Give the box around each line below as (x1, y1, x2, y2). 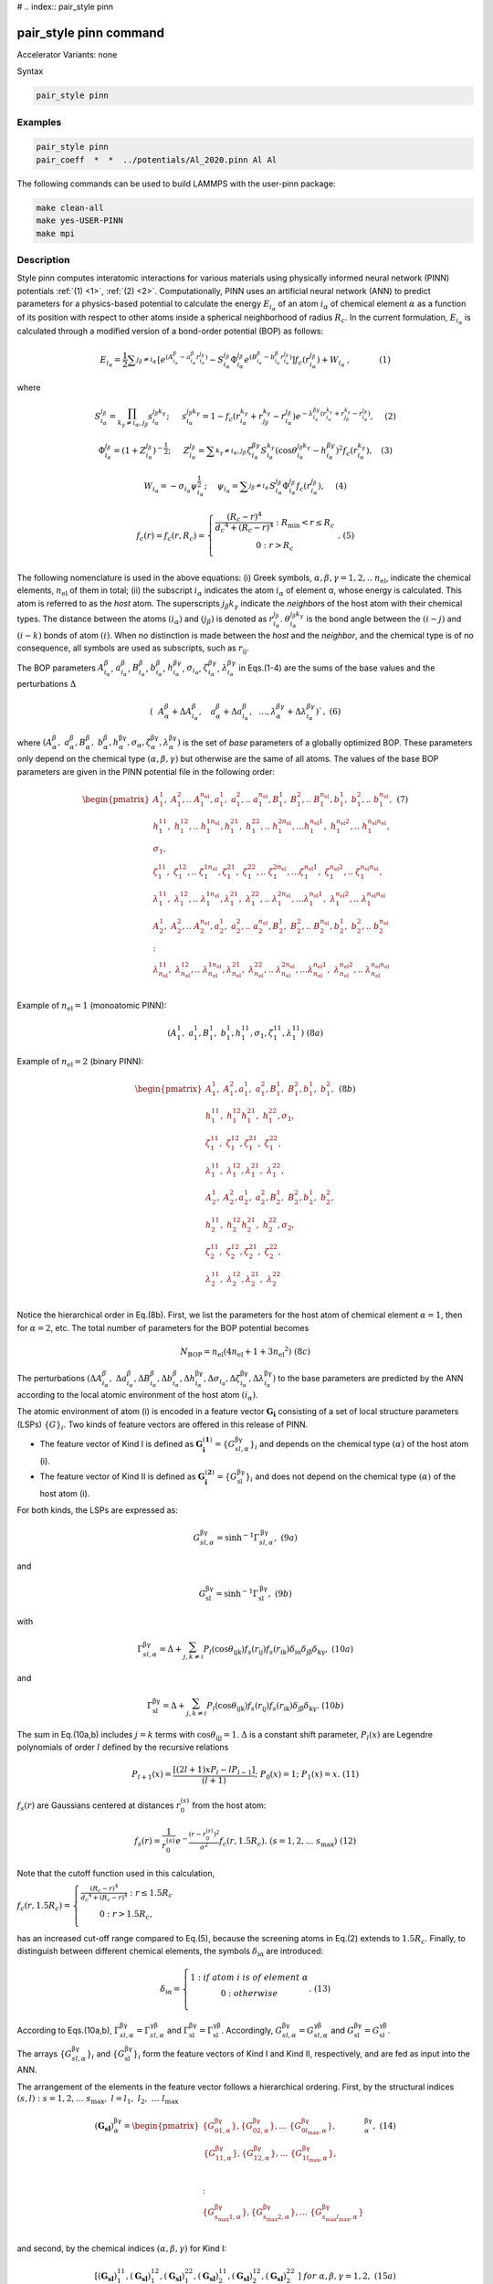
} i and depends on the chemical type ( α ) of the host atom (249, 1439, 469, 1452)
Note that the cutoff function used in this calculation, (16, 1868, 215, 1879)
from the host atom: (192, 1800, 267, 1811)
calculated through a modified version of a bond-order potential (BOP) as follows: (16, 325, 324, 337)
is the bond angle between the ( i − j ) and (306, 613, 462, 624)
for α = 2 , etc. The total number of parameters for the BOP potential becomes (16, 1322, 309, 1333)
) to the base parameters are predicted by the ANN (272, 1373, 464, 1384)
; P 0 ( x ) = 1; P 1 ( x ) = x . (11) (254, 1769, 360, 1782)
